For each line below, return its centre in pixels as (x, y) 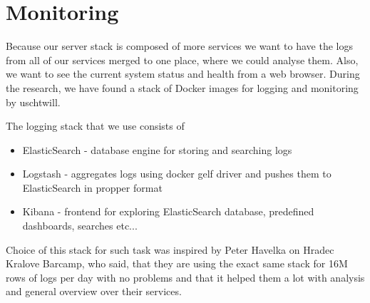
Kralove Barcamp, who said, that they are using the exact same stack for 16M (177, 263)
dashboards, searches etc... (80, 226)
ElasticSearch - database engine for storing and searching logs (157, 149)
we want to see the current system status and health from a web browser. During (183, 74)
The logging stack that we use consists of (95, 126)
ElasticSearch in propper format (92, 187)
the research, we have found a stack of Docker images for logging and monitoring (182, 87)
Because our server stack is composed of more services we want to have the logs (179, 46)
